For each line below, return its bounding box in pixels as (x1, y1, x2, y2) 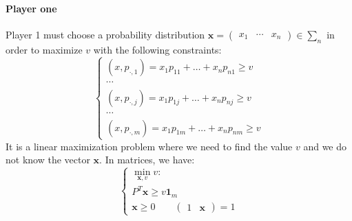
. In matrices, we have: (99, 152, 195, 167)
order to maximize (6, 42, 83, 56)
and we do (303, 139, 347, 153)
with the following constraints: (93, 42, 222, 56)
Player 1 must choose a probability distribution (6, 27, 205, 41)
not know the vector (6, 152, 90, 167)
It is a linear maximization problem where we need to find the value (6, 139, 293, 153)
